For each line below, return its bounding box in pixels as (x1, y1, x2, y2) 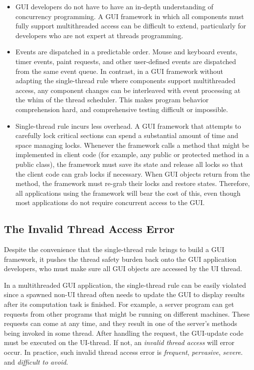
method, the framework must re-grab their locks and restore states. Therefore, (15, 178, 250, 188)
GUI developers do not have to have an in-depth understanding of (15, 1, 213, 11)
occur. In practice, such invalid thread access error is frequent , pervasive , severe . (4, 347, 243, 357)
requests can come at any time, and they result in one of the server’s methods (4, 318, 237, 328)
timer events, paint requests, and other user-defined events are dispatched (15, 56, 236, 66)
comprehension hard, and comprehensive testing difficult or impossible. (15, 104, 228, 114)
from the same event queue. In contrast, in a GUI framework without (15, 66, 224, 76)
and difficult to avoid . (4, 356, 69, 367)
